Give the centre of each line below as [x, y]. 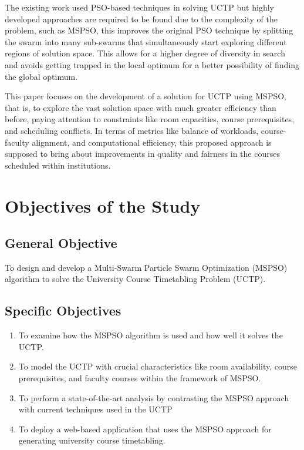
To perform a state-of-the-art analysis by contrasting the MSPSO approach [154, 397]
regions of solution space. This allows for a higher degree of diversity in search [145, 53]
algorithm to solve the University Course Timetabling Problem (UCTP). [135, 279]
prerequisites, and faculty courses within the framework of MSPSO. [140, 378]
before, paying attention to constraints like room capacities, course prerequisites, [150, 119]
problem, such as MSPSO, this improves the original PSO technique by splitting [149, 30]
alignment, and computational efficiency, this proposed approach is [152, 142]
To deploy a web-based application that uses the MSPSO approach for [145, 429]
